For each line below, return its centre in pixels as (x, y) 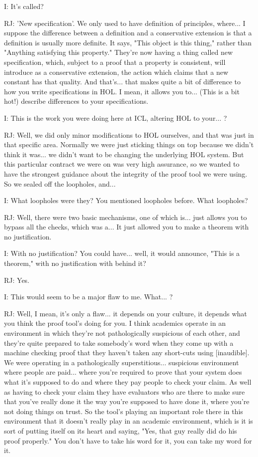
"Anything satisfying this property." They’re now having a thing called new (119, 52)
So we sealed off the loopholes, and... (60, 183)
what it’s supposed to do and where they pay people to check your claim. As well (128, 382)
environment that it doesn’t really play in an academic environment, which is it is (129, 421)
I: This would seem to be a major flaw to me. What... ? (88, 297)
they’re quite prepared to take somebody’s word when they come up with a (119, 343)
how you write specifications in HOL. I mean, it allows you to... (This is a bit (122, 91)
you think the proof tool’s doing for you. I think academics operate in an (115, 323)
